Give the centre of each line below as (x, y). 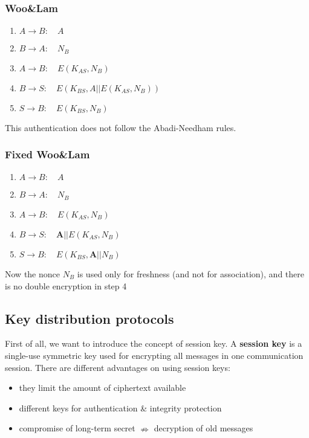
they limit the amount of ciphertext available (102, 388)
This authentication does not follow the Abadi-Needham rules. (121, 127)
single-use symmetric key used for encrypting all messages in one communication (154, 355)
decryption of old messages (203, 428)
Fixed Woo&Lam (47, 154)
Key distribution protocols (89, 318)
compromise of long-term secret (77, 428)
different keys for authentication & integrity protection (120, 407)
